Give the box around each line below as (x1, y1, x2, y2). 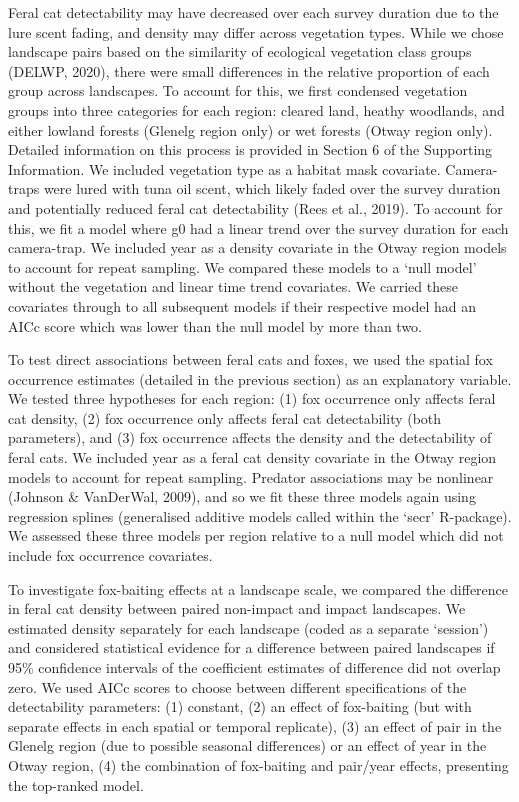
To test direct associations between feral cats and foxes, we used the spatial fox (8, 349, 493, 370)
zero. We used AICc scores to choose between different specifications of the (8, 676, 467, 697)
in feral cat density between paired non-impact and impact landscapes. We (8, 598, 466, 619)
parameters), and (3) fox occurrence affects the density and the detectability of (8, 427, 492, 448)
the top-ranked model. (8, 774, 144, 795)
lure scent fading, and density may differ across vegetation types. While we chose (8, 21, 504, 42)
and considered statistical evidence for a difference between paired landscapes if (8, 637, 495, 658)
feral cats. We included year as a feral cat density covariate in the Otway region (8, 447, 497, 468)
